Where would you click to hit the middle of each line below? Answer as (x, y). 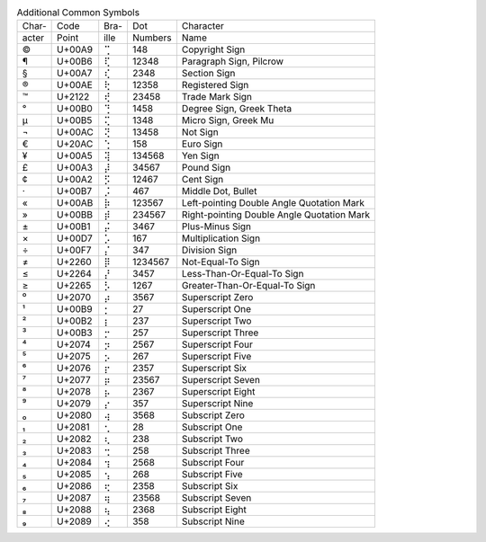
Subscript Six (210, 486)
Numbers (152, 38)
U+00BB (75, 215)
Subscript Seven (216, 498)
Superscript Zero (217, 298)
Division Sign (209, 250)
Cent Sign (202, 180)
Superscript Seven (221, 380)
